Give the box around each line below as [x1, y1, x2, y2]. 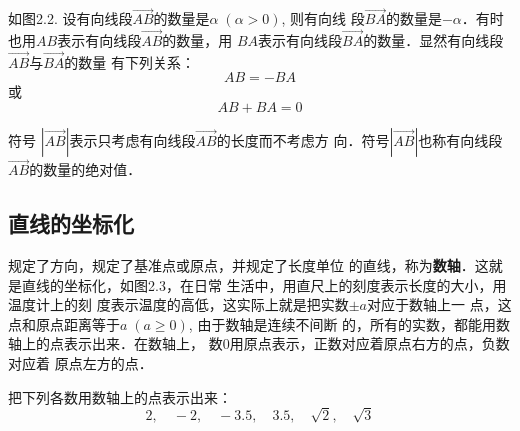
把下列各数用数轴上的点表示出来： [8, 386, 232, 407]
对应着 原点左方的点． [8, 353, 153, 374]
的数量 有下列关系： [64, 51, 195, 72]
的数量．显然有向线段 [363, 30, 504, 51]
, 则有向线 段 [281, 8, 365, 29]
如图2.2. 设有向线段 [8, 8, 133, 29]
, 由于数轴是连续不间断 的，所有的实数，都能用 [188, 313, 497, 334]
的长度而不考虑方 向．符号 [216, 130, 390, 151]
